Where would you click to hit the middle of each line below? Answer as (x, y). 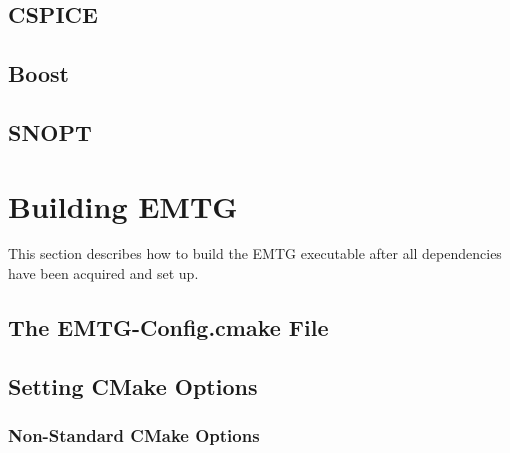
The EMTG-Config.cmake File (168, 327)
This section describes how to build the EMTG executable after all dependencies (255, 253)
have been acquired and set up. (103, 273)
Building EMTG (123, 205)
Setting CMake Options (133, 385)
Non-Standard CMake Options (134, 435)
